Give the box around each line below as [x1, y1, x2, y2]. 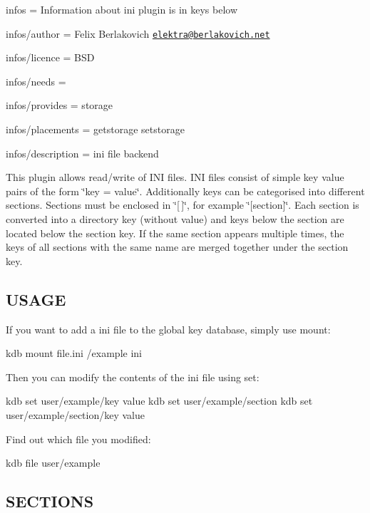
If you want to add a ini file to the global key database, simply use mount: [6, 321, 331, 336]
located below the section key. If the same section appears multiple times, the [6, 225, 344, 240]
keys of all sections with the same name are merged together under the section [6, 239, 349, 254]
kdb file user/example [6, 455, 101, 470]
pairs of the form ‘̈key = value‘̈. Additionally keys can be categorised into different [6, 183, 365, 198]
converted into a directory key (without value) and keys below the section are [6, 212, 344, 226]
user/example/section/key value [6, 407, 145, 422]
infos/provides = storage [6, 98, 113, 113]
